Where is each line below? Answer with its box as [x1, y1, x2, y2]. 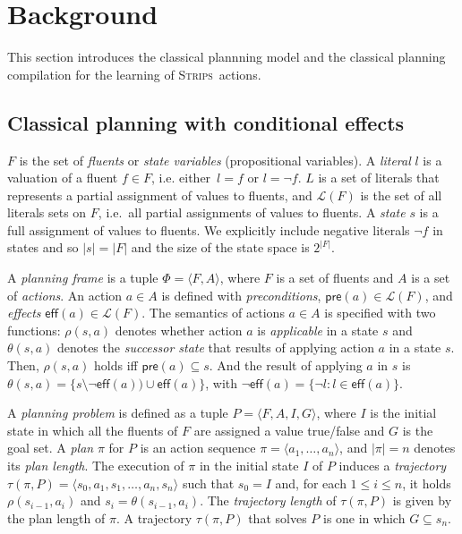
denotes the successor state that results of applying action [56, 338, 374, 357]
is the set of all [360, 185, 442, 204]
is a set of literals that [318, 168, 440, 187]
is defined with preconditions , [161, 285, 321, 304]
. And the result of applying [209, 356, 363, 375]
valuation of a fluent [7, 168, 118, 187]
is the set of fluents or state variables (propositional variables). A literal [19, 150, 411, 169]
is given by [392, 491, 452, 510]
